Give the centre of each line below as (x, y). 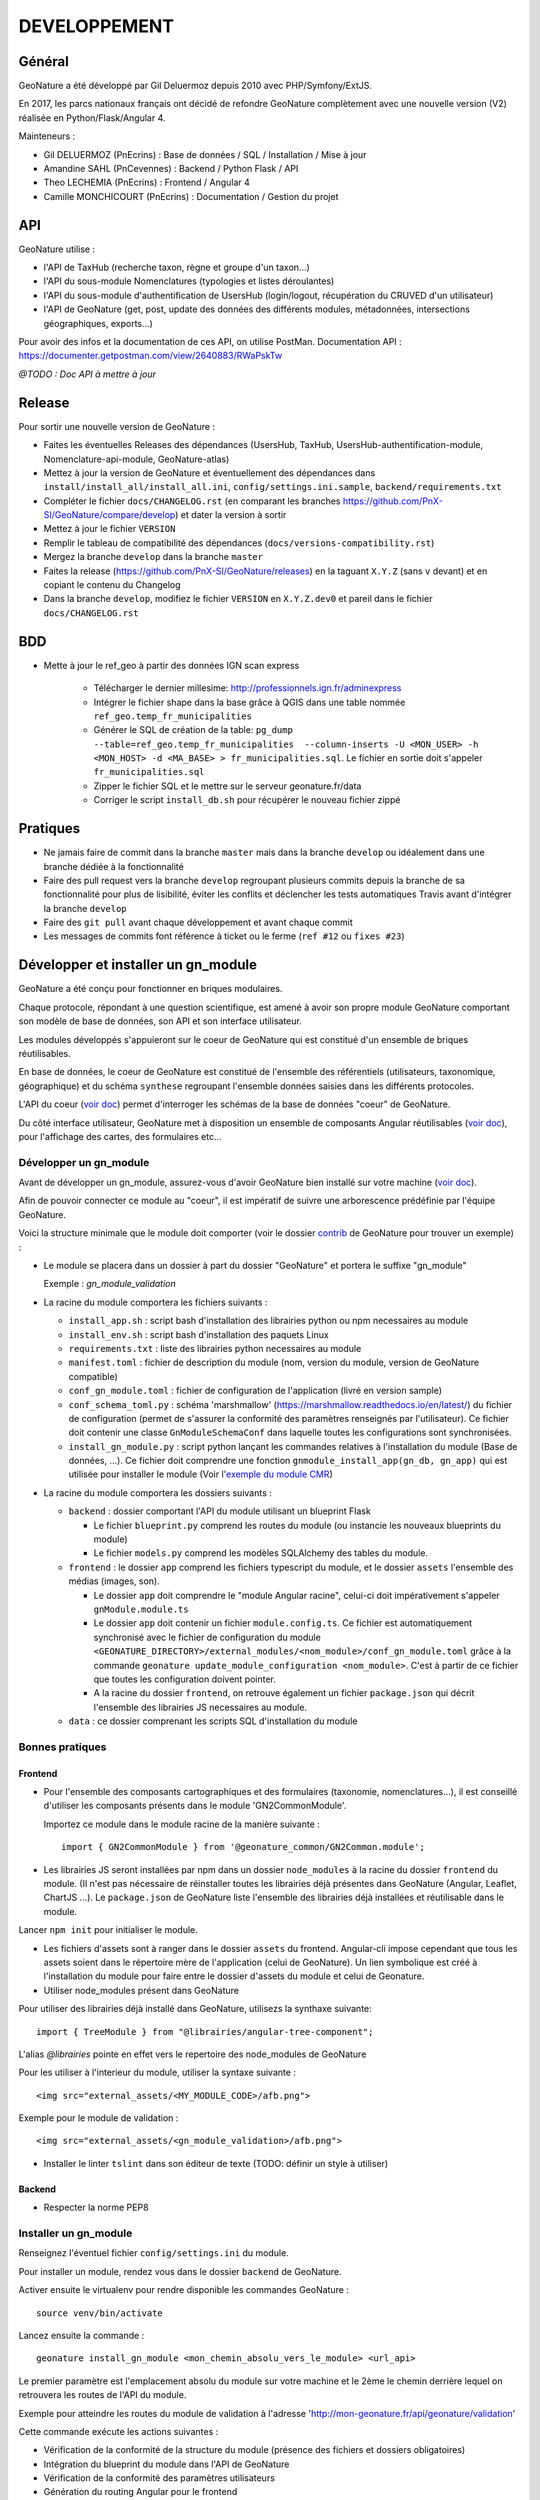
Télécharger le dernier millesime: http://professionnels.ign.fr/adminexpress (247, 688)
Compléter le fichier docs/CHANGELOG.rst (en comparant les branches (192, 501)
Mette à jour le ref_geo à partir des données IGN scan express (171, 665)
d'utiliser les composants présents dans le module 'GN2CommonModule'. (195, 1806)
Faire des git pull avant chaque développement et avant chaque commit (198, 922)
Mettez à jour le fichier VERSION (109, 529)
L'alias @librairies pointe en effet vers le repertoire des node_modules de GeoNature (192, 2054)
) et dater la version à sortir (231, 515)
